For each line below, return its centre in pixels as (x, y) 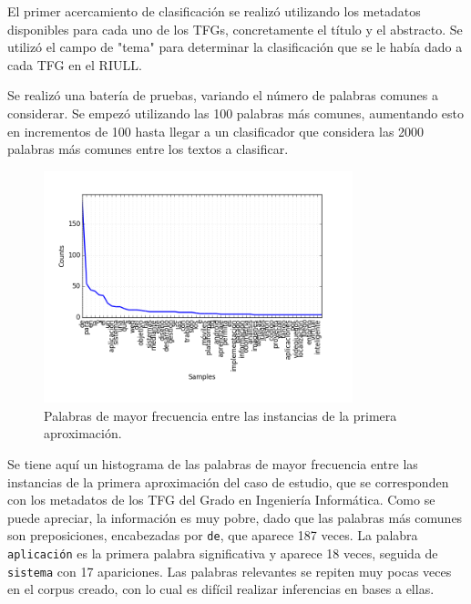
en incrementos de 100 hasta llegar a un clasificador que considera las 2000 (216, 131)
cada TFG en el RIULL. (75, 64)
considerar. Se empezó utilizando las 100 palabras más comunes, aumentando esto (236, 113)
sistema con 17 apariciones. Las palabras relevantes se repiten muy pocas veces (230, 571)
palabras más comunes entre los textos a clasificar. (148, 149)
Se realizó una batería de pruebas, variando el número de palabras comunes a (223, 95)
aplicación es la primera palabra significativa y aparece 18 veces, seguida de (223, 553)
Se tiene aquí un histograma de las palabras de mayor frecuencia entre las (213, 463)
